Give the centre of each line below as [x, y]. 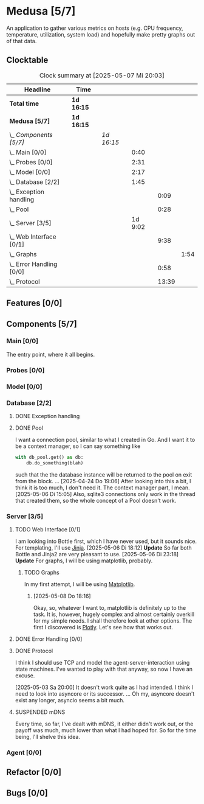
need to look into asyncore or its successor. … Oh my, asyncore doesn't [105, 694]
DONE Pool [29, 428]
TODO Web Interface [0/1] [48, 530]
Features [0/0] [34, 303]
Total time [24, 103]
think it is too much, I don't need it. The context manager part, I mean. [102, 488]
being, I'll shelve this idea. [48, 737]
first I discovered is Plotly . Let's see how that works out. [103, 627]
